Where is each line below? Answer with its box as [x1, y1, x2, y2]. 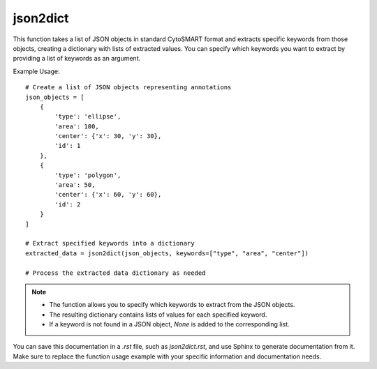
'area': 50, [54, 181, 96, 189]
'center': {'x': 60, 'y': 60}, [54, 190, 162, 199]
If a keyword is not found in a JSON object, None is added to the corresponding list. [49, 320, 290, 329]
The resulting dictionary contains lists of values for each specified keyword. [49, 310, 267, 319]
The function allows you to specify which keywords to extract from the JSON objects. [49, 301, 295, 309]
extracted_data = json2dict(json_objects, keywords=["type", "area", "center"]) [25, 249, 309, 257]
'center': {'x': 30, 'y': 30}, [54, 133, 162, 140]
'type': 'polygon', [54, 171, 121, 179]
